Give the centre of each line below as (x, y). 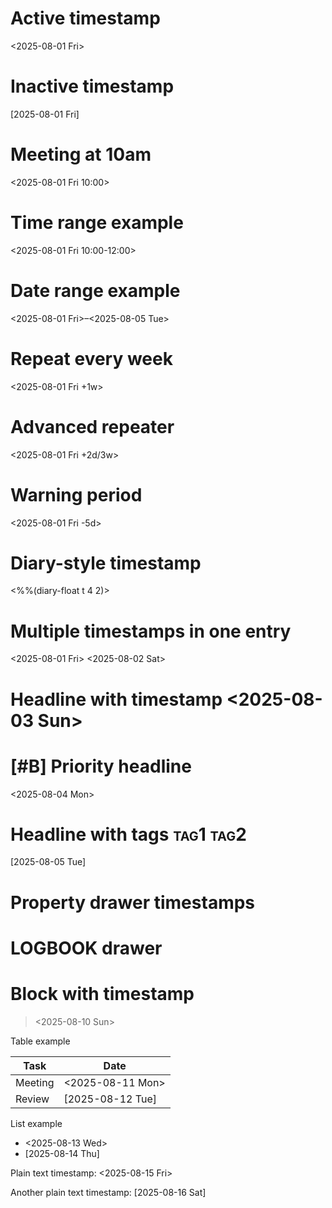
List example (36, 1123)
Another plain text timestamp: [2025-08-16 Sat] (108, 1192)
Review (32, 1099)
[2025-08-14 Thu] (62, 1153)
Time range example (97, 223)
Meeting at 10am (81, 154)
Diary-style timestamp (106, 563)
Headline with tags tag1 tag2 (128, 834)
